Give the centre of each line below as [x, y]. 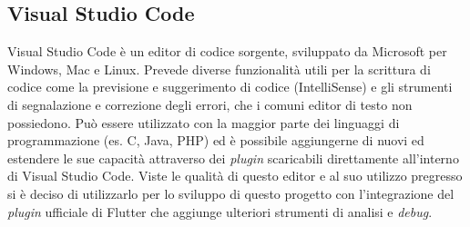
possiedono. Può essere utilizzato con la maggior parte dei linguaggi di [204, 122]
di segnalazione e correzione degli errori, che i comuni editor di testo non [210, 104]
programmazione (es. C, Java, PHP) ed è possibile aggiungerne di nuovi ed [216, 140]
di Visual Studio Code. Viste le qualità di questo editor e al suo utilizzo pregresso [235, 176]
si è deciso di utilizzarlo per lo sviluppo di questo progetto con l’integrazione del [231, 193]
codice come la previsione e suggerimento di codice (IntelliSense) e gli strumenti [230, 87]
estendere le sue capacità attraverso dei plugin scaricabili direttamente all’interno [233, 158]
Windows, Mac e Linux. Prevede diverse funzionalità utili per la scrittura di [219, 69]
